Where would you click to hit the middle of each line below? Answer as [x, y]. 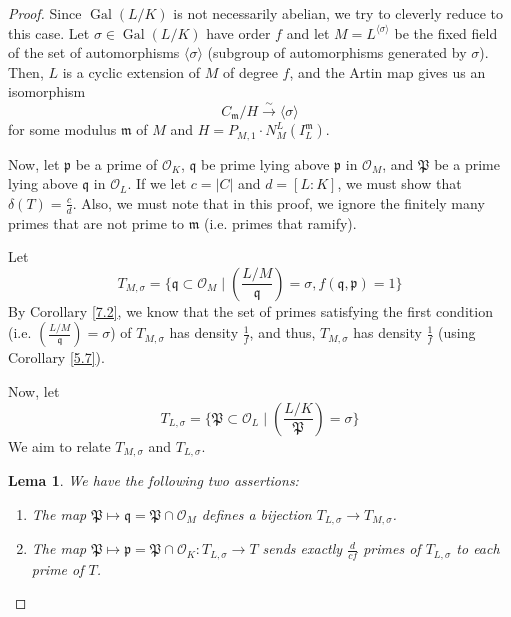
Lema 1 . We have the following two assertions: [153, 480]
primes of [392, 548]
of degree [250, 71]
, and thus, [282, 332]
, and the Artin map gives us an [387, 71]
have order [238, 32]
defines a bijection [256, 513]
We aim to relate [59, 445]
